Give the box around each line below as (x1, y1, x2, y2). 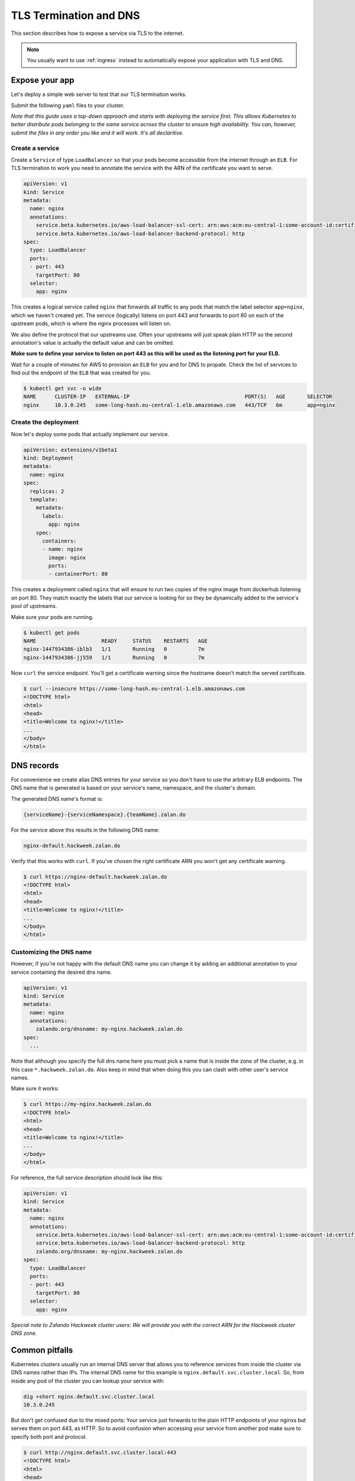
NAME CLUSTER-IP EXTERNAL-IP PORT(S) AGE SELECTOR (23, 393, 333, 400)
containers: (42, 537, 77, 544)
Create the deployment (11, 418, 79, 427)
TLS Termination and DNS (11, 9, 140, 22)
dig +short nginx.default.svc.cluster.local (23, 1393, 155, 1400)
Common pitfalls (11, 1345, 73, 1355)
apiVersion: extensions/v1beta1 (23, 446, 118, 453)
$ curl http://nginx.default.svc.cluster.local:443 (23, 1449, 177, 1456)
